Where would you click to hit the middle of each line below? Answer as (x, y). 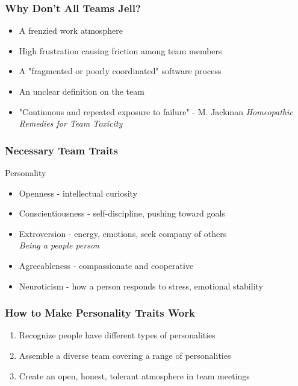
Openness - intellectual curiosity (78, 193)
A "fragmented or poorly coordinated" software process (120, 71)
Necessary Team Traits (61, 150)
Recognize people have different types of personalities (117, 335)
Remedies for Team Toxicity (71, 123)
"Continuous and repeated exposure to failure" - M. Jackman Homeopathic (156, 111)
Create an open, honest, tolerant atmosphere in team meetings (134, 375)
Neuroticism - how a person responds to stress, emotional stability (141, 286)
